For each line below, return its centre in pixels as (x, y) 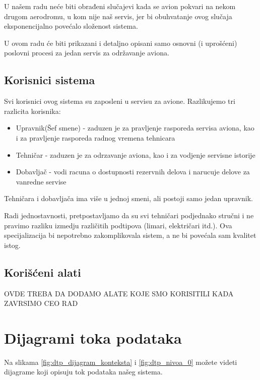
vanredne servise (41, 181)
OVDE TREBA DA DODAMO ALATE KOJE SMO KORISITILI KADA (119, 293)
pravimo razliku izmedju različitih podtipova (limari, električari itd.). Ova (118, 225)
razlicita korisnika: (32, 111)
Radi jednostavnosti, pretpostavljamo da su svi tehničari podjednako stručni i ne (129, 215)
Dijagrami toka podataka (93, 337)
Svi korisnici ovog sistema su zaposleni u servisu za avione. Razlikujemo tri (120, 101)
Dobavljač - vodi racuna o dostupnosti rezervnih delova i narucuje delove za (133, 172)
